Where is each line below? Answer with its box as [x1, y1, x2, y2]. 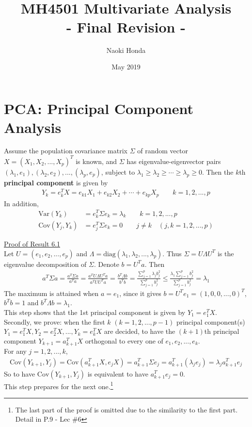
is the [217, 248, 234, 258]
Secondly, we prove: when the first [4, 316, 105, 327]
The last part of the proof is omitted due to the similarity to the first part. [15, 404, 238, 414]
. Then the [202, 166, 234, 177]
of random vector [137, 145, 188, 155]
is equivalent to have [87, 368, 148, 378]
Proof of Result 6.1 [4, 238, 61, 248]
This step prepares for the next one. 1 [4, 379, 113, 391]
